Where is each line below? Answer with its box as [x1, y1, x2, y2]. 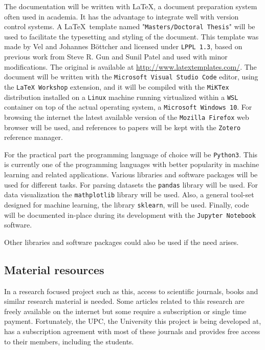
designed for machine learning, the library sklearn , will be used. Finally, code [4, 199, 249, 210]
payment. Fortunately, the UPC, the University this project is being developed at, [4, 316, 261, 326]
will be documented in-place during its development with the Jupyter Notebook [4, 209, 256, 220]
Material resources [4, 261, 104, 277]
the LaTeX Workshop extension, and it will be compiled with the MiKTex [4, 81, 229, 92]
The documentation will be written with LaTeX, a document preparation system [4, 1, 257, 11]
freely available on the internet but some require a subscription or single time [4, 305, 247, 316]
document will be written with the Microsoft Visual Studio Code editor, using [4, 71, 258, 82]
